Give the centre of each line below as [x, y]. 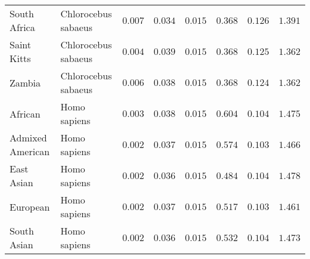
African [25, 113]
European [30, 206]
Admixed [28, 138]
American [30, 151]
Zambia [25, 82]
